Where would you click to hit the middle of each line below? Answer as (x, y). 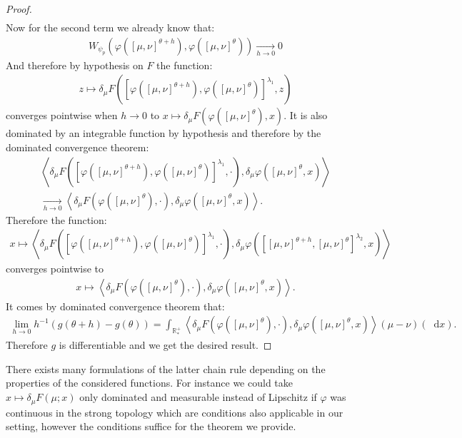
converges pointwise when (62, 115)
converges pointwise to (55, 269)
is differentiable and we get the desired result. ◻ (165, 345)
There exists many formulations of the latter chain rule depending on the (166, 368)
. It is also (306, 115)
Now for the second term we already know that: (110, 27)
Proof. (19, 9)
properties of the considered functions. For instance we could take (149, 383)
